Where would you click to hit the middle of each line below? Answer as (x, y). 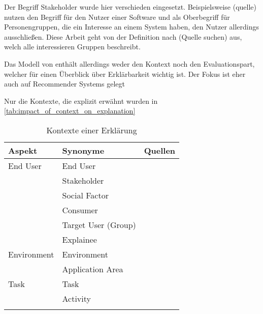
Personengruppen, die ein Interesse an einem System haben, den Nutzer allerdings (132, 27)
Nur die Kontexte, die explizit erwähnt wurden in (81, 101)
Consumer (80, 210)
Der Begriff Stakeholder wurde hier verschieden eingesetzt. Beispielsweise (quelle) (130, 7)
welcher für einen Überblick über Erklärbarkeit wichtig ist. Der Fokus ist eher (125, 74)
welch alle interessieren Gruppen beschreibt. (72, 47)
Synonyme (83, 150)
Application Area (93, 269)
